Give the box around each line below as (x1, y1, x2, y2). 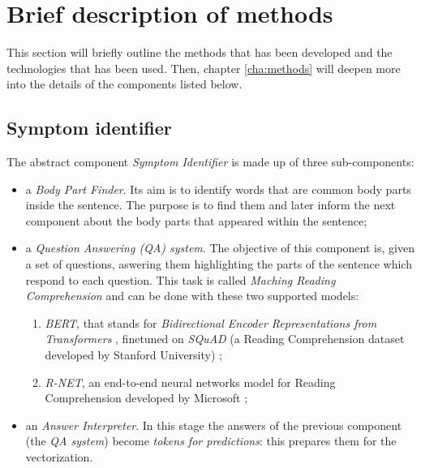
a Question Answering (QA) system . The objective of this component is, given (25, 239, 415, 256)
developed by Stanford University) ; (45, 346, 222, 363)
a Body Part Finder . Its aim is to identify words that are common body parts (25, 180, 411, 197)
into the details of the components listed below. (6, 75, 243, 92)
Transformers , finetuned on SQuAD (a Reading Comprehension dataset (45, 330, 405, 347)
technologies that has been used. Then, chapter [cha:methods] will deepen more (6, 59, 401, 76)
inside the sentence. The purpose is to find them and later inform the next (25, 196, 396, 213)
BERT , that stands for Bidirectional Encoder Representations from (45, 314, 377, 331)
